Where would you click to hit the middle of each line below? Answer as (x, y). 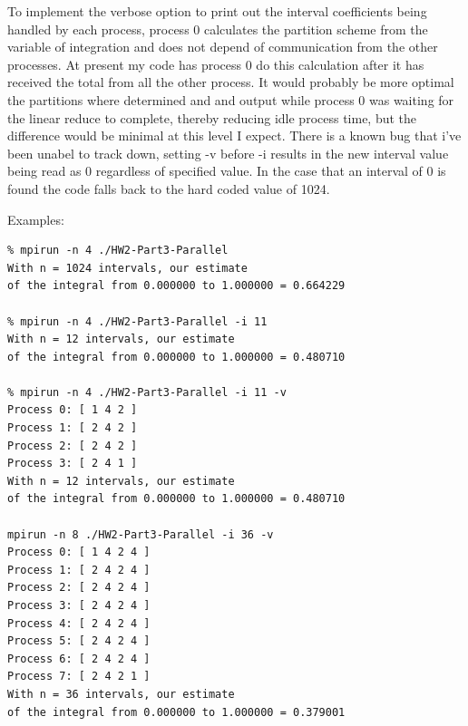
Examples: (36, 219)
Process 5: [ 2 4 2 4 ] (79, 641)
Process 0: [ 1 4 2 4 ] (79, 552)
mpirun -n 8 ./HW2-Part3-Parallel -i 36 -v (141, 534)
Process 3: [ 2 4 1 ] (73, 464)
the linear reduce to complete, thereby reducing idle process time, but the (212, 117)
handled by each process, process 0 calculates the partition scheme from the (218, 29)
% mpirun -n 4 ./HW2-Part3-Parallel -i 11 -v (147, 392)
